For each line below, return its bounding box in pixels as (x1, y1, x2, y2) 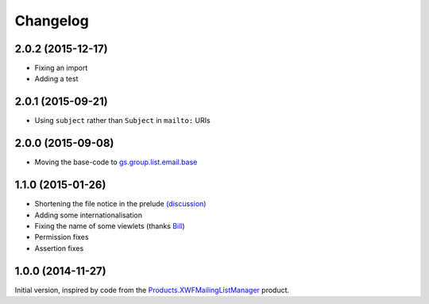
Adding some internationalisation (34, 210, 143, 220)
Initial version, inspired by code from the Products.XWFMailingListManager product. (14, 285, 290, 294)
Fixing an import (34, 63, 88, 73)
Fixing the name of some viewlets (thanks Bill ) (34, 221, 186, 230)
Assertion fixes (34, 243, 84, 253)
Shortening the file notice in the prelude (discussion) (34, 199, 207, 209)
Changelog (14, 12, 89, 29)
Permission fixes (34, 233, 89, 242)
